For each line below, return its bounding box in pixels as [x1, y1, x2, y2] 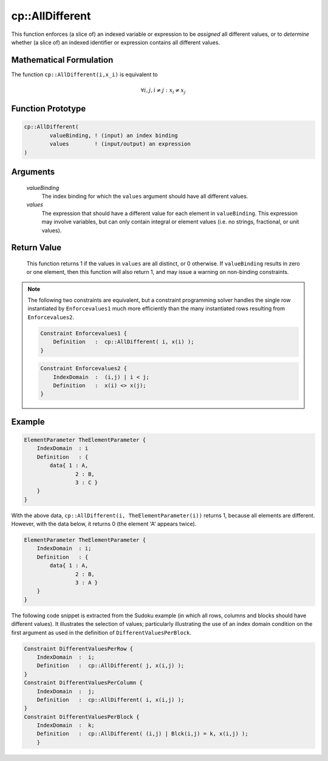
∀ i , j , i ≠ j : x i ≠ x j [140, 87, 186, 95]
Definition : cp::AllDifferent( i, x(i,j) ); [36, 696, 185, 703]
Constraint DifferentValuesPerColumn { [24, 679, 143, 686]
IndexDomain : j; [36, 688, 95, 695]
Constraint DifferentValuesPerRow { [24, 645, 134, 652]
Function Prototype [11, 103, 86, 114]
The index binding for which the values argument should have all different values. [41, 192, 248, 200]
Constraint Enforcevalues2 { [40, 365, 128, 372]
